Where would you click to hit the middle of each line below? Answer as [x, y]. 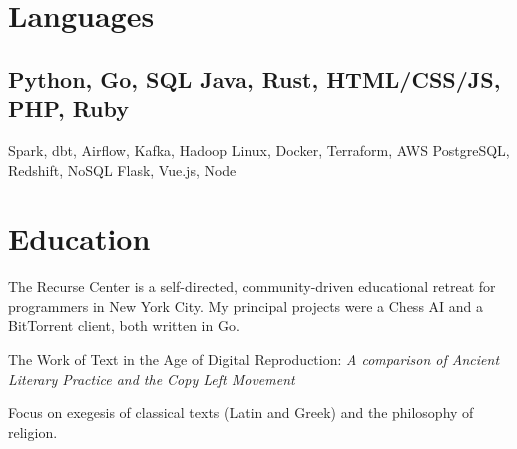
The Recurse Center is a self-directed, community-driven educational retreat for [252, 286]
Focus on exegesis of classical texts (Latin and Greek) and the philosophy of [241, 412]
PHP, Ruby [69, 108]
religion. [33, 431]
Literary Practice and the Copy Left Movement [151, 378]
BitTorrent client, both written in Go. [124, 325]
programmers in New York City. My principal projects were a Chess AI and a [246, 305]
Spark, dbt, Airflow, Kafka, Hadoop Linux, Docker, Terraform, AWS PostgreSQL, [259, 149]
